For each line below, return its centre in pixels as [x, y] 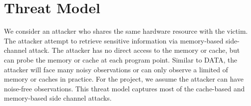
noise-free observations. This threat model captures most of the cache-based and [125, 88]
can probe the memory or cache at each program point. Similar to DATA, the [121, 59]
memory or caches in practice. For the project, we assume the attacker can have [124, 79]
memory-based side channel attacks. [58, 98]
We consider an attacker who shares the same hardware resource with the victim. [126, 31]
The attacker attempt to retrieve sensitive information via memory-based [114, 40]
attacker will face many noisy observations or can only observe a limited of [116, 69]
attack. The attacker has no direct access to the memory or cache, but [134, 50]
